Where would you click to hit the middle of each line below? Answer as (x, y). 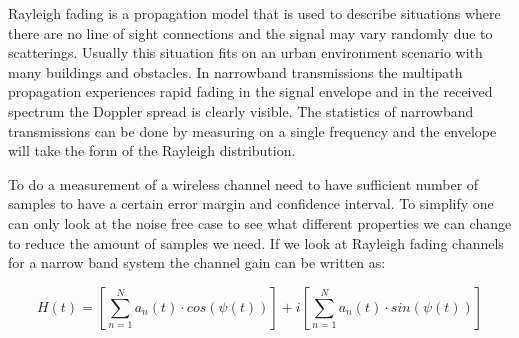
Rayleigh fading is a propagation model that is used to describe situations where (254, 13)
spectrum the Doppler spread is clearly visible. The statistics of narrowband (241, 110)
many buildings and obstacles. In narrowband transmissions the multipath (235, 71)
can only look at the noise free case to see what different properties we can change (260, 222)
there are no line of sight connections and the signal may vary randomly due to (250, 32)
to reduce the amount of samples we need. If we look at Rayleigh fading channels (256, 242)
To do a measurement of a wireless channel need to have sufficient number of (243, 183)
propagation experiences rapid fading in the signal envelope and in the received (250, 91)
